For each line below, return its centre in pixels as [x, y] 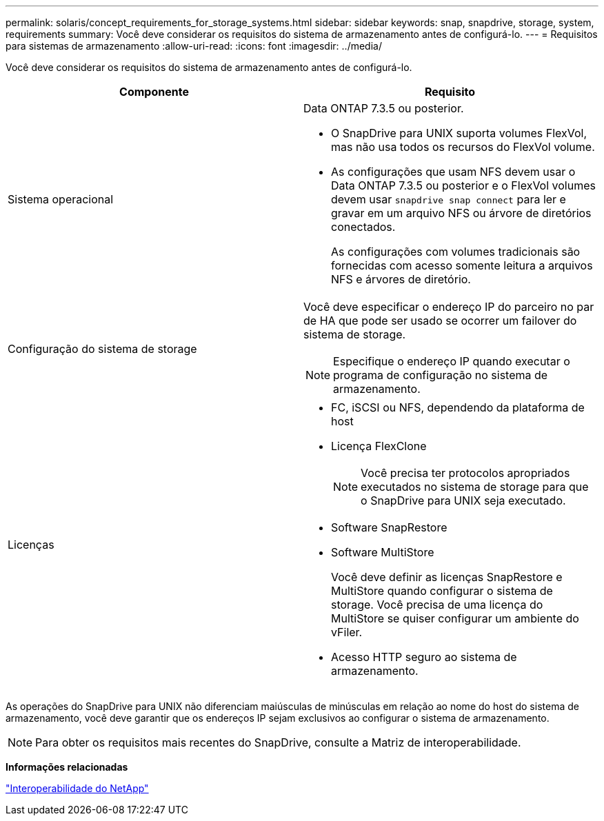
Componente [154, 92]
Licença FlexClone [379, 446]
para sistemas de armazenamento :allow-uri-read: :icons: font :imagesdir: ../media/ [194, 46]
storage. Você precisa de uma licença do [437, 605]
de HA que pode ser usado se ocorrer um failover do [440, 321]
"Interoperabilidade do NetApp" [77, 788]
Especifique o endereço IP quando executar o [452, 361]
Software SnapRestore [389, 527]
